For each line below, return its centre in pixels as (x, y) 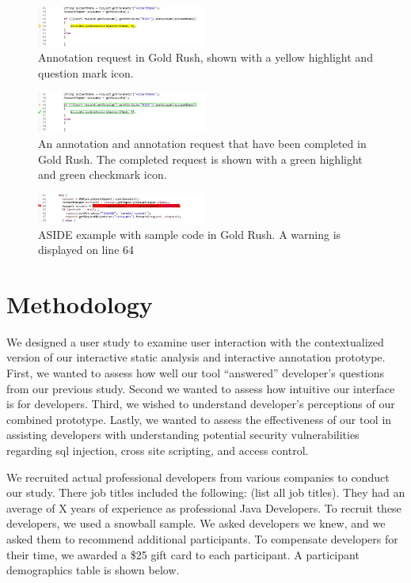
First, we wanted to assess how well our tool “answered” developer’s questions (195, 373)
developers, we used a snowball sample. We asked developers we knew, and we (196, 523)
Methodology (80, 303)
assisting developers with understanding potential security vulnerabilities (183, 435)
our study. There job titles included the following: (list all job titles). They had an (206, 492)
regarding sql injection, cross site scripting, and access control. (158, 450)
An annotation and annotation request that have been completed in (202, 143)
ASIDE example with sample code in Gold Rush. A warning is (190, 234)
